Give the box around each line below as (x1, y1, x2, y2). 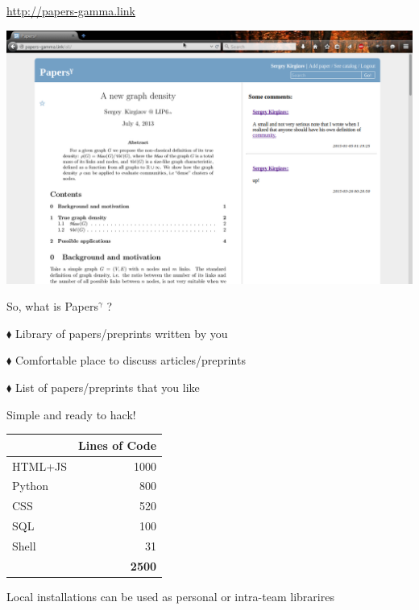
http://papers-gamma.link (6, 2, 135, 19)
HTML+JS (12, 457, 68, 474)
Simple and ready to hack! (6, 406, 136, 422)
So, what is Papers (6, 298, 98, 315)
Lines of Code (78, 436, 157, 453)
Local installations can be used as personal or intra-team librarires (6, 587, 334, 604)
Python (12, 477, 48, 494)
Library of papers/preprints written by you (15, 324, 228, 341)
